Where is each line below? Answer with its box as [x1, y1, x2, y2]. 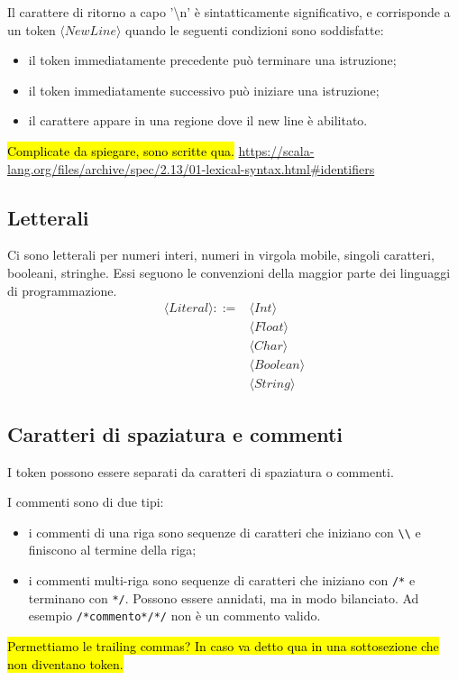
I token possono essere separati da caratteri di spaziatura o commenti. [7, 462, 394, 481]
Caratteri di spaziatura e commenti [7, 419, 343, 447]
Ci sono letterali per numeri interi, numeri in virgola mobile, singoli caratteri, [7, 245, 435, 264]
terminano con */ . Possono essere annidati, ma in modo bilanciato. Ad [28, 588, 419, 607]
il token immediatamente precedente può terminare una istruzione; [28, 51, 397, 69]
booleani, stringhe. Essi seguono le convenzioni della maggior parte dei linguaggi [7, 262, 451, 281]
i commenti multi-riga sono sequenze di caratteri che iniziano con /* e [28, 570, 416, 589]
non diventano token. [7, 654, 124, 673]
